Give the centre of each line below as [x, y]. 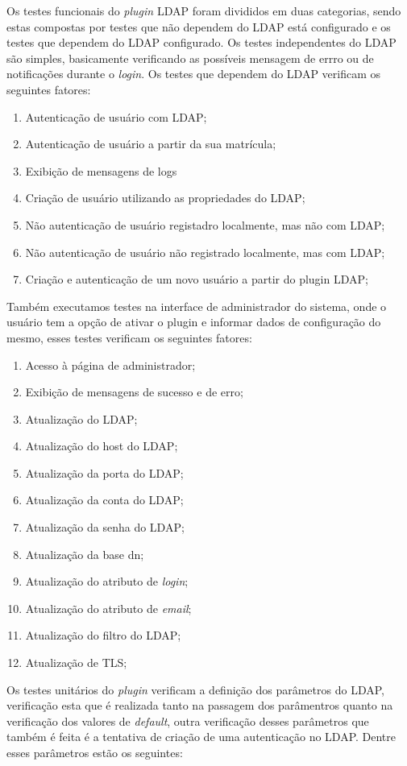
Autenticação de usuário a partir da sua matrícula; [151, 144]
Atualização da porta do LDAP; [104, 472]
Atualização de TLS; [76, 662]
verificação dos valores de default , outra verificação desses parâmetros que [188, 720]
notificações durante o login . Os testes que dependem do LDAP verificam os [194, 74]
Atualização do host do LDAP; [102, 446]
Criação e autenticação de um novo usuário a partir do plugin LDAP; [197, 279]
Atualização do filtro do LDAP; [103, 635]
